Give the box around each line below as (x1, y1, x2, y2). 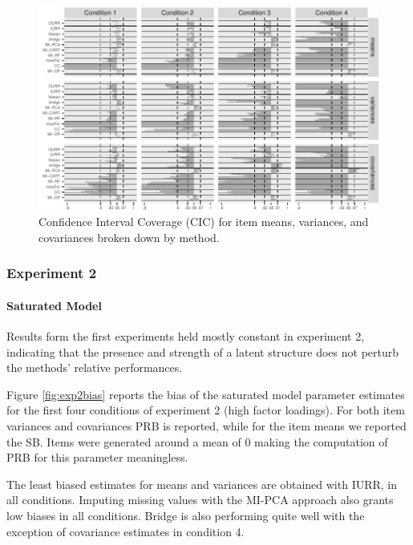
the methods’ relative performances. (6, 359, 183, 376)
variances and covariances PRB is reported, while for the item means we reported (6, 417, 407, 434)
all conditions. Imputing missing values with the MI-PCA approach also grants (6, 491, 394, 508)
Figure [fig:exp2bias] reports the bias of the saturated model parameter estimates (6, 386, 405, 402)
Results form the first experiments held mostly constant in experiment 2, (6, 328, 365, 344)
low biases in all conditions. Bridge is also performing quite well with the (6, 507, 365, 523)
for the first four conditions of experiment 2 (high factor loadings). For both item (6, 402, 405, 418)
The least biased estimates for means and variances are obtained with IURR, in (6, 475, 398, 492)
